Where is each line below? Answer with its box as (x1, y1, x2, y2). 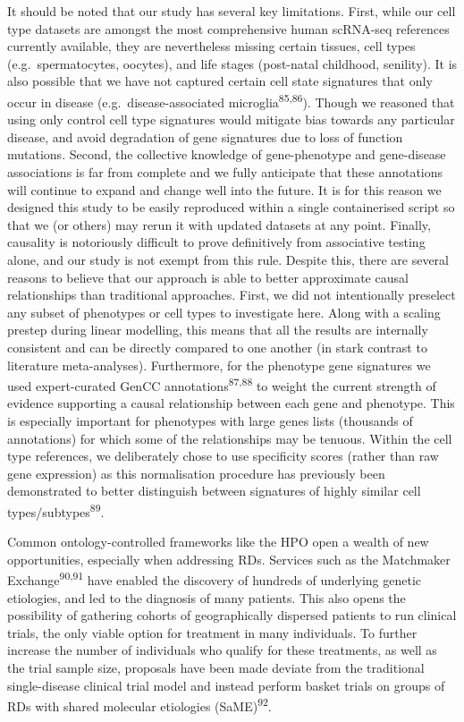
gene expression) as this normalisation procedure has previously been (7, 463, 385, 482)
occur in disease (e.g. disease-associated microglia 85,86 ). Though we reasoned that (7, 89, 455, 111)
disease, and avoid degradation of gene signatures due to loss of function (7, 127, 403, 146)
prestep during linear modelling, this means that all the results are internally (7, 320, 428, 339)
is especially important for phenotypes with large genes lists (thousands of (7, 411, 413, 429)
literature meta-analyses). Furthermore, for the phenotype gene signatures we (7, 355, 431, 374)
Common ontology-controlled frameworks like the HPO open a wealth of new (7, 532, 429, 551)
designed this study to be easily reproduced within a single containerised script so (7, 198, 455, 217)
